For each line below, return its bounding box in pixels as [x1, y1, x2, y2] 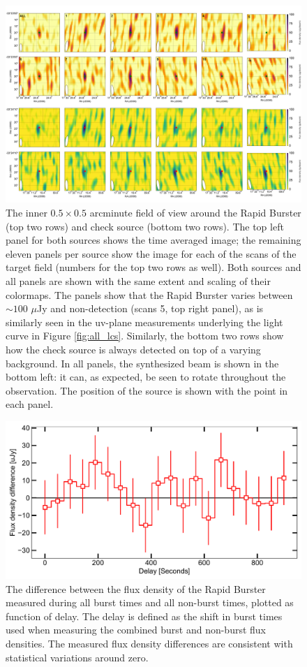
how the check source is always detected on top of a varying [6, 342, 261, 356]
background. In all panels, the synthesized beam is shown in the [6, 356, 279, 370]
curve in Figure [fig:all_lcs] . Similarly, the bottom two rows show [6, 328, 284, 343]
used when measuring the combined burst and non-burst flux [6, 622, 267, 637]
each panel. [6, 397, 54, 411]
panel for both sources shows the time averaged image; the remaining [6, 233, 301, 247]
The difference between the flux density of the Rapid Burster [6, 581, 266, 596]
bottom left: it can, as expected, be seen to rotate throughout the [6, 369, 286, 384]
